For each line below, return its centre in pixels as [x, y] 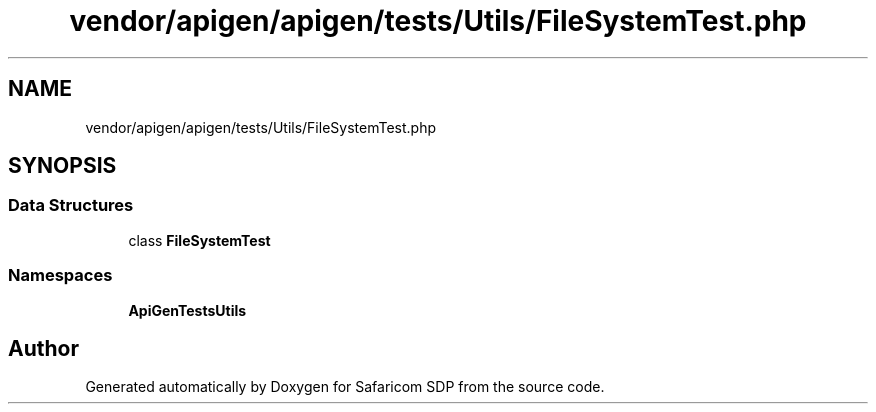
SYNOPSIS [62, 166]
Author [43, 348]
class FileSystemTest [199, 240]
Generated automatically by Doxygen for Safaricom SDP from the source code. [345, 387]
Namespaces [60, 275]
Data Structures [71, 205]
